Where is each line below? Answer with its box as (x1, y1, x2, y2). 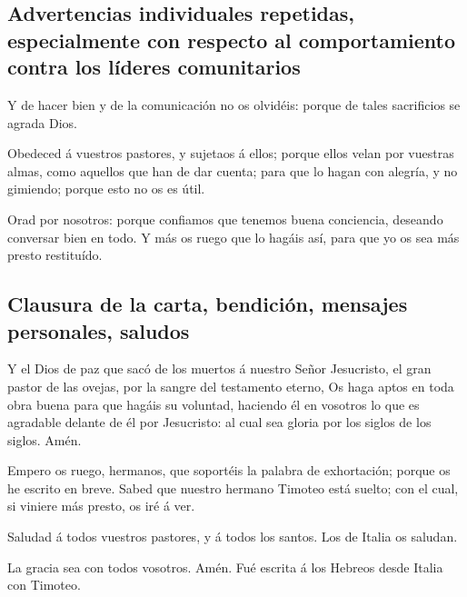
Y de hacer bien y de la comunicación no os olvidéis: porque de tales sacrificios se (7, 95, 461, 114)
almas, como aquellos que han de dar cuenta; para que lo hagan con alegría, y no (7, 161, 458, 180)
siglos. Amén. (7, 430, 82, 449)
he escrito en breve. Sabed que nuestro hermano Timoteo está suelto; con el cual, (7, 478, 459, 497)
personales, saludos (7, 316, 190, 344)
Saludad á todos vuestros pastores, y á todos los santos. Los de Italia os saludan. (7, 527, 458, 546)
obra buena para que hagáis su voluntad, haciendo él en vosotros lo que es (7, 394, 420, 413)
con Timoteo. (7, 575, 81, 594)
